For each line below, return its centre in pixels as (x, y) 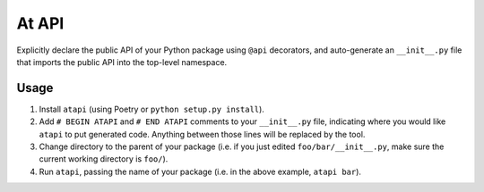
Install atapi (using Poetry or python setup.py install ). (151, 109)
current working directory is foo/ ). (104, 159)
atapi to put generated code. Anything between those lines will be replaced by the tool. (202, 134)
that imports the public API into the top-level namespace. (122, 62)
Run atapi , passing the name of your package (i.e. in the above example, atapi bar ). (200, 171)
